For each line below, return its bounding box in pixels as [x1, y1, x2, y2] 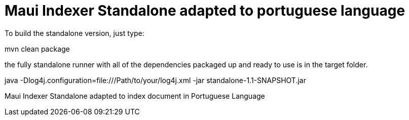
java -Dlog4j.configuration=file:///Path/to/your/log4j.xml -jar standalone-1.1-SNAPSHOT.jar [5, 75, 306, 85]
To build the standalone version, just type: [5, 28, 144, 37]
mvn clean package [5, 44, 70, 53]
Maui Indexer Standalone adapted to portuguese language [5, 2, 405, 19]
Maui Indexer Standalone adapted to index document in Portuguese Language [5, 91, 265, 100]
